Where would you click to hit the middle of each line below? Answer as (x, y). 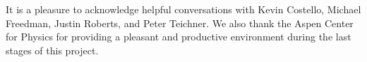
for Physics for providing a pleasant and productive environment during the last (179, 37)
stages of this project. (52, 50)
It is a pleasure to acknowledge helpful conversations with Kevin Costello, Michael (183, 9)
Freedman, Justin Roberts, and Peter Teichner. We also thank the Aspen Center (180, 23)
